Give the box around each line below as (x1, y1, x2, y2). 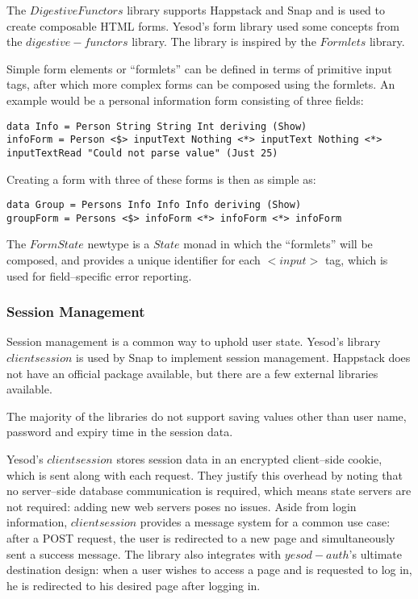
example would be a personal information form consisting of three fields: (6, 91, 364, 108)
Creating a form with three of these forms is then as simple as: (6, 170, 316, 187)
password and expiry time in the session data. (6, 423, 233, 440)
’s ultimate (349, 545, 402, 562)
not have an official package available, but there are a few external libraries (6, 364, 378, 381)
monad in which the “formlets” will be (183, 235, 373, 252)
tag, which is (324, 252, 388, 268)
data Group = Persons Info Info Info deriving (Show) (6, 199, 302, 211)
